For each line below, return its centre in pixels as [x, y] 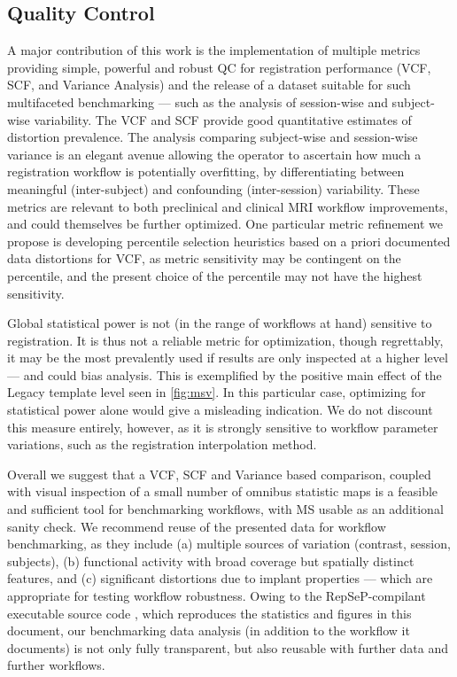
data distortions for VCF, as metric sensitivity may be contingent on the [204, 258]
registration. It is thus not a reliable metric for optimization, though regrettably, [225, 340]
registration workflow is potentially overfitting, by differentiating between [206, 171]
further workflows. [56, 665]
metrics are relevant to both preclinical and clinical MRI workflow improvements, [228, 206]
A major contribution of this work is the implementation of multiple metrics [214, 50]
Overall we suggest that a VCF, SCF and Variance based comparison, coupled [219, 474]
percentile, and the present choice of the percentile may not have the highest [215, 275]
